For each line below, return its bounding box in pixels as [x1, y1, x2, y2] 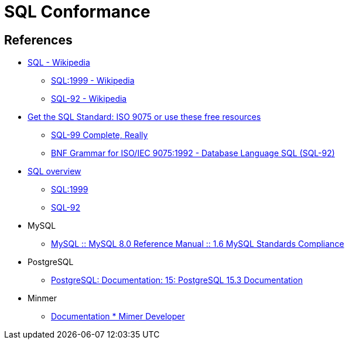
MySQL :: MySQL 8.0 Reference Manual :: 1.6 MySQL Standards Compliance [51, 239, 344, 249]
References [4, 32, 73, 47]
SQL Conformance [4, 2, 150, 22]
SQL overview [28, 166, 81, 177]
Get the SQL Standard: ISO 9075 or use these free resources [28, 112, 261, 122]
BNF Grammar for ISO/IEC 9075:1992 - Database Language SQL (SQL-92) [51, 148, 335, 159]
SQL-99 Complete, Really [51, 130, 148, 140]
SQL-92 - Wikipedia [51, 94, 127, 104]
